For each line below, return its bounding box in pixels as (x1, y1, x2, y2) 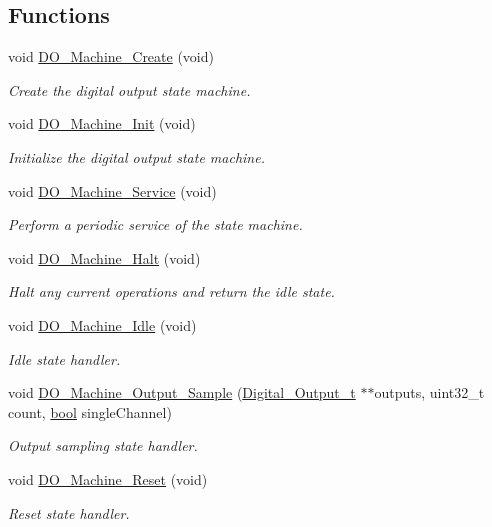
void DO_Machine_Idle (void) (8, 314, 197, 335)
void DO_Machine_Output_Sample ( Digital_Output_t (8, 382, 356, 403)
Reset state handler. (8, 502, 130, 523)
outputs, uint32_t (374, 382, 485, 403)
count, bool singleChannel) (8, 401, 172, 422)
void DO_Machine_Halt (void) (8, 247, 201, 268)
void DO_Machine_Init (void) (8, 113, 196, 134)
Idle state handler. (8, 348, 121, 369)
